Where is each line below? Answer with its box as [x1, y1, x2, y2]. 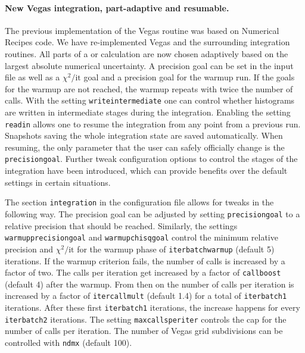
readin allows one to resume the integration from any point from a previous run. [5, 117, 301, 130]
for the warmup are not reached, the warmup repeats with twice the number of [5, 82, 293, 95]
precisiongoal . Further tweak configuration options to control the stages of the [5, 152, 298, 165]
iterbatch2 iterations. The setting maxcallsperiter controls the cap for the [5, 313, 287, 325]
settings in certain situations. [5, 176, 111, 188]
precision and [5, 242, 54, 255]
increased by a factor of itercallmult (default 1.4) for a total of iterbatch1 [5, 289, 287, 302]
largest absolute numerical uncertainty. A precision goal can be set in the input [5, 59, 294, 71]
